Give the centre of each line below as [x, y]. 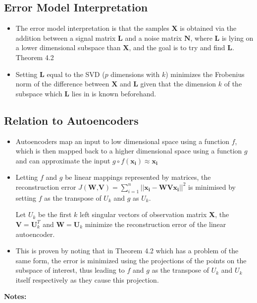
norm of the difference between [62, 84]
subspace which [39, 93]
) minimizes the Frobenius [205, 74]
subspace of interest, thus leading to [70, 270]
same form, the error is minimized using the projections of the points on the [131, 260]
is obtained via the [208, 28]
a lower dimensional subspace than [68, 47]
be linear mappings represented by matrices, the [138, 177]
